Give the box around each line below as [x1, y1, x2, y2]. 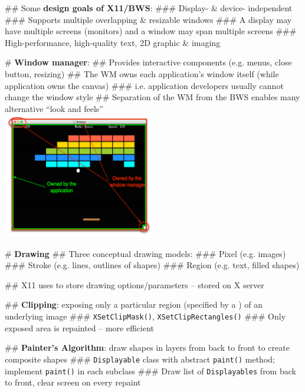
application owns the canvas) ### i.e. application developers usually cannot [5, 79, 284, 91]
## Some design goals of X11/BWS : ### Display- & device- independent [5, 2, 293, 14]
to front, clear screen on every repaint [5, 376, 141, 388]
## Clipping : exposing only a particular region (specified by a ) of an [5, 298, 263, 311]
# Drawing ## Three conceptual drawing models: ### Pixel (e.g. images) [5, 247, 286, 259]
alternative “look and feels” [5, 102, 103, 114]
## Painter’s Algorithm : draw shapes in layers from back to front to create [5, 341, 290, 354]
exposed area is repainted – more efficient [5, 321, 155, 334]
